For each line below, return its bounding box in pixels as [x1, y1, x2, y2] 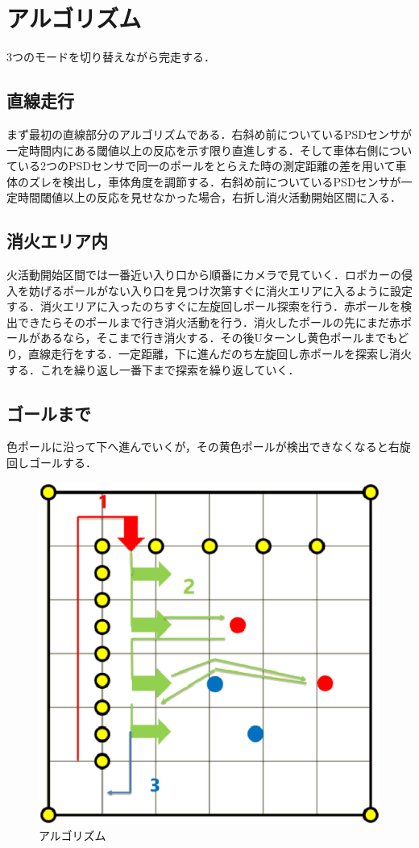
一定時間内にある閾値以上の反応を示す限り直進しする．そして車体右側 [6, 141, 379, 158]
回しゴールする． [6, 454, 97, 471]
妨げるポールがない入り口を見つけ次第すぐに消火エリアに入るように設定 [28, 282, 413, 299]
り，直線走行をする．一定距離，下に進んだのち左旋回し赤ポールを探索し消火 [6, 345, 413, 362]
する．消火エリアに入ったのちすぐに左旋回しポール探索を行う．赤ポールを [6, 298, 400, 315]
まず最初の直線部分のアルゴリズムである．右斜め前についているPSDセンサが [6, 125, 413, 142]
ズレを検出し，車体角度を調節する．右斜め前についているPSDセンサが [28, 173, 401, 190]
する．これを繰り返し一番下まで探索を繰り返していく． [6, 361, 300, 378]
